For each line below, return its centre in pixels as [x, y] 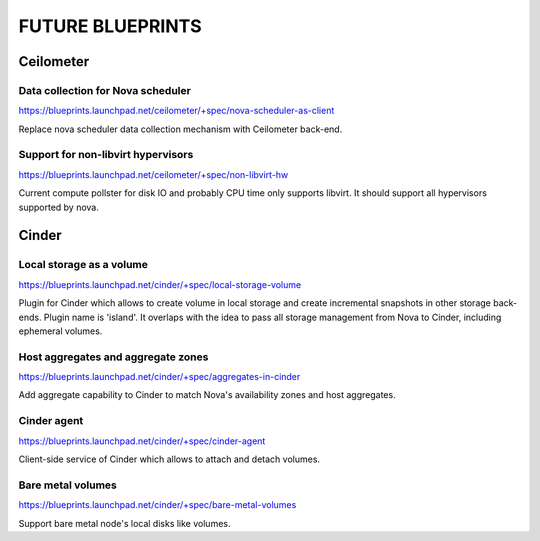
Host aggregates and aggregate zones [113, 357]
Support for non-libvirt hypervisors [106, 155]
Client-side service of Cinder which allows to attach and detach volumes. [169, 459]
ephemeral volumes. [60, 331]
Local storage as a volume [83, 265]
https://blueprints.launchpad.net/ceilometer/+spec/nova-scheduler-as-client [176, 111]
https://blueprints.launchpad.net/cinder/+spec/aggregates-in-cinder [159, 377]
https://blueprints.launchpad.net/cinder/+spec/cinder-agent [142, 441]
